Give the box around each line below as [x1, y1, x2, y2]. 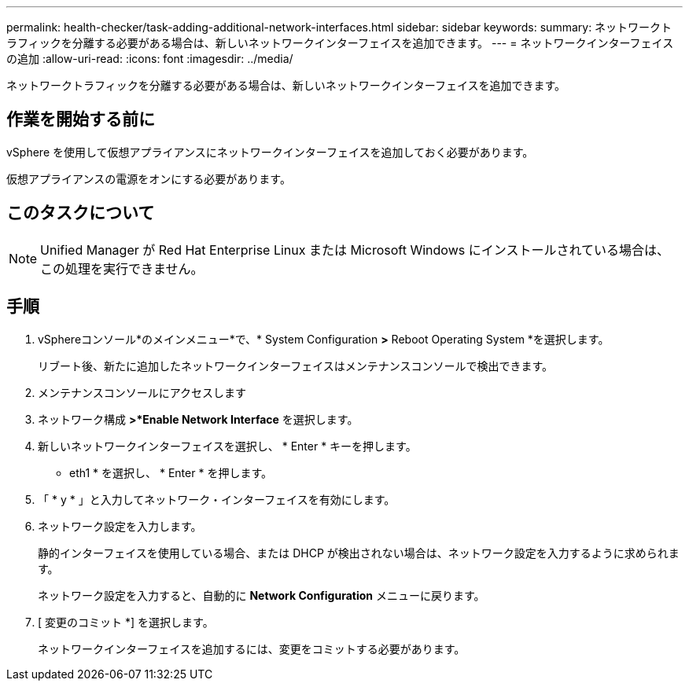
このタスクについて [6, 203, 155, 223]
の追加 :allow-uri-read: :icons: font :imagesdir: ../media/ [6, 52, 293, 65]
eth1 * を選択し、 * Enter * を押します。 [69, 465, 272, 479]
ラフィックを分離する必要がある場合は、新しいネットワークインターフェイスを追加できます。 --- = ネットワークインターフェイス [6, 36, 674, 50]
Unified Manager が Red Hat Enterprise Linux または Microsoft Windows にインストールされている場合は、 [40, 241, 669, 258]
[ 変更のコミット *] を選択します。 [38, 615, 214, 629]
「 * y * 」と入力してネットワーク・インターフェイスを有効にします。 [38, 492, 396, 506]
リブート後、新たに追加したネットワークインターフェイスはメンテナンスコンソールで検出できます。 [38, 358, 554, 373]
